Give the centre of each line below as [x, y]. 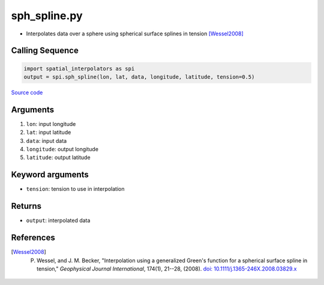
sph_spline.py [47, 16]
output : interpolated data [58, 220]
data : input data [46, 140]
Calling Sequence [45, 51]
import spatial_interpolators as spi [79, 68]
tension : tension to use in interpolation [76, 189]
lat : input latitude [49, 133]
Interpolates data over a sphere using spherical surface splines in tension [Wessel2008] [135, 34]
